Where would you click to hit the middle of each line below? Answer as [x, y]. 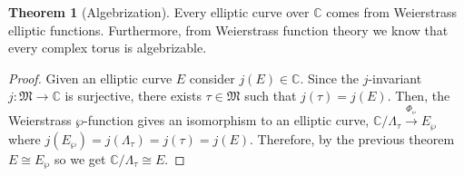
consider [212, 78]
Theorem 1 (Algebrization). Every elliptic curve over [159, 12]
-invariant [395, 78]
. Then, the [419, 96]
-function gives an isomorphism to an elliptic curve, [227, 120]
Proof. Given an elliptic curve [90, 78]
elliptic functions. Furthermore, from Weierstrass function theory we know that [228, 29]
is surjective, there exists [133, 96]
